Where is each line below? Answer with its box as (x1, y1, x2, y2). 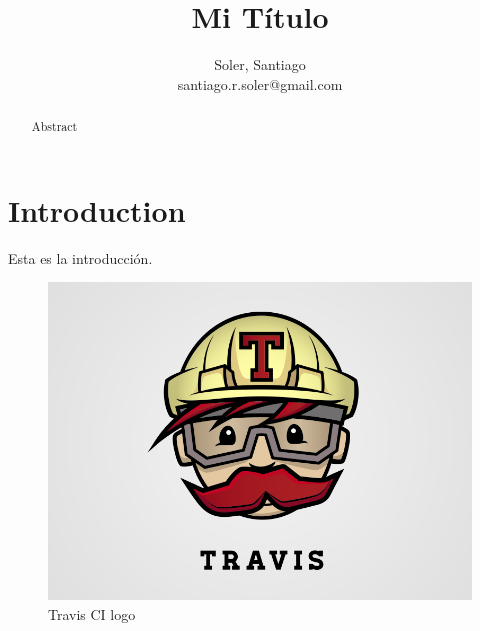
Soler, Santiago (214, 54, 306, 75)
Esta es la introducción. (8, 247, 153, 268)
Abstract (31, 118, 78, 135)
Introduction (8, 189, 186, 230)
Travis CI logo (48, 603, 136, 624)
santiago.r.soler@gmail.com (177, 73, 343, 94)
